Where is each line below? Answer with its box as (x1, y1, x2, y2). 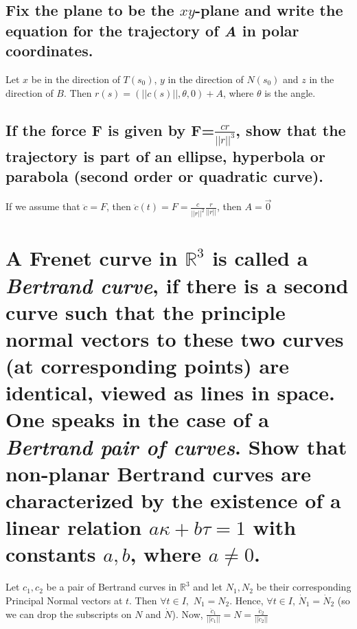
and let (193, 580, 223, 594)
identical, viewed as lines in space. (5, 378, 335, 407)
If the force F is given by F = (5, 119, 215, 140)
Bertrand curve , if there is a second (5, 271, 349, 299)
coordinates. (5, 40, 93, 61)
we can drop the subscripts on (5, 606, 132, 621)
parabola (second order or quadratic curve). (5, 165, 323, 187)
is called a (212, 244, 308, 272)
